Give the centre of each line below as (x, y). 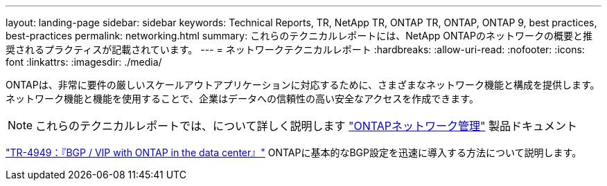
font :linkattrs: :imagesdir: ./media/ (84, 62)
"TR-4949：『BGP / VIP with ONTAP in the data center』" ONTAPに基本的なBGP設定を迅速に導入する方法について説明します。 (294, 152)
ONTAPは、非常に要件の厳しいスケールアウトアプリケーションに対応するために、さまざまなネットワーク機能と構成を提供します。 (303, 85)
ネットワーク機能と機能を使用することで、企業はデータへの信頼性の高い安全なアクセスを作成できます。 (242, 99)
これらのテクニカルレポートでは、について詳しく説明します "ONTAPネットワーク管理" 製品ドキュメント (307, 126)
